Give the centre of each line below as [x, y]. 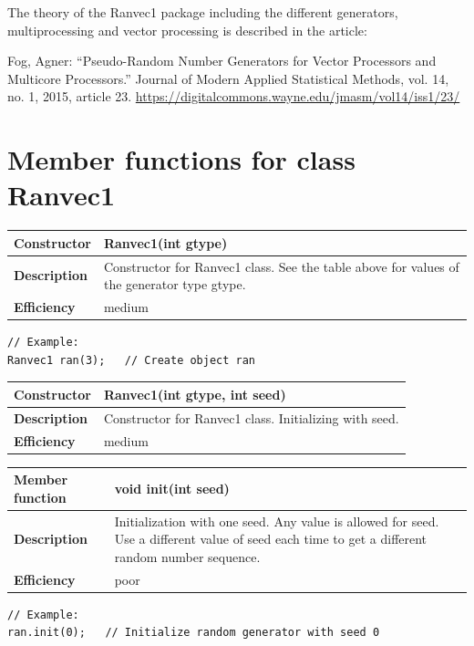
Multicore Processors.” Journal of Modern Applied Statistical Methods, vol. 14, [228, 78]
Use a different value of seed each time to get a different [271, 539]
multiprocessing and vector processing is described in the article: [187, 30]
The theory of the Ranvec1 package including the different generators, [203, 12]
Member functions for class [181, 159]
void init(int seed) [172, 488]
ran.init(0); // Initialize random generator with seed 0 [194, 633]
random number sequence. [187, 556]
